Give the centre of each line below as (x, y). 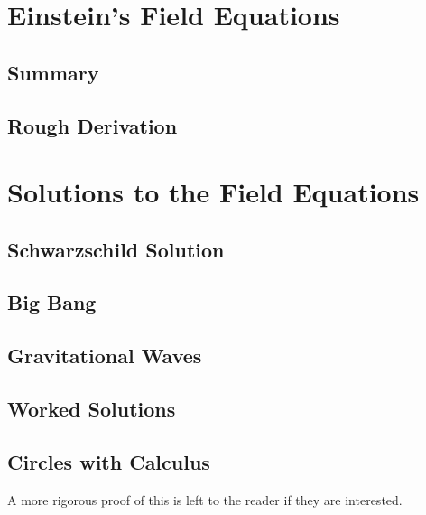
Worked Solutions (92, 409)
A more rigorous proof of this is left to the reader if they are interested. (205, 499)
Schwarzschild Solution (116, 249)
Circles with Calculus (109, 461)
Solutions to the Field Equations (213, 192)
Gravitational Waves (105, 356)
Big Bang (52, 302)
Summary (53, 72)
